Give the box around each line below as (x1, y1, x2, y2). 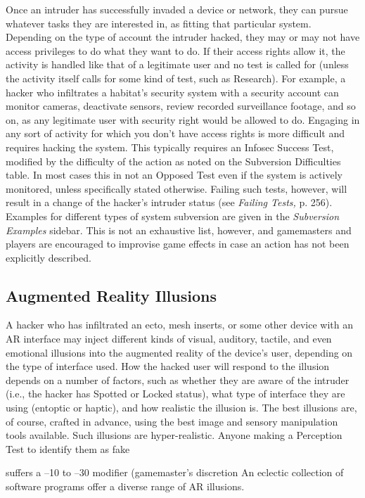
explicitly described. (6, 250, 91, 264)
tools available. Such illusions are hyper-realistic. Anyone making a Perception (6, 428, 342, 442)
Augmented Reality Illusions (6, 284, 217, 306)
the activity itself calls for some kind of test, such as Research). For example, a (6, 70, 346, 85)
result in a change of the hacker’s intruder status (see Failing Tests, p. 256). (6, 195, 333, 210)
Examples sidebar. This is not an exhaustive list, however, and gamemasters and (6, 222, 352, 237)
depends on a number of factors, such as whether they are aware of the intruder (6, 372, 350, 387)
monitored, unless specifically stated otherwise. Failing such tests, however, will (6, 181, 347, 196)
